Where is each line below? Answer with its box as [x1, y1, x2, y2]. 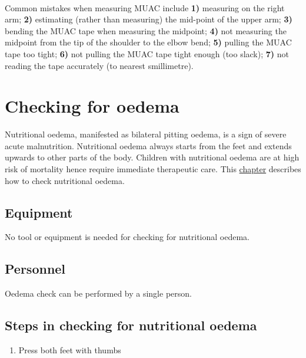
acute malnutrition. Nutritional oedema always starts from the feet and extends [5, 139, 292, 152]
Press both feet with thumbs [18, 344, 121, 356]
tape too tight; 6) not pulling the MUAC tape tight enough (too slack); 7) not [5, 47, 289, 60]
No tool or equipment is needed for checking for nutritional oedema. [5, 231, 250, 243]
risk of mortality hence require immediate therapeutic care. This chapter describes [5, 163, 301, 175]
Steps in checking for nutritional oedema [5, 316, 257, 334]
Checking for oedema [5, 94, 179, 118]
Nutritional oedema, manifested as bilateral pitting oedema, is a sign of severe [5, 128, 287, 140]
